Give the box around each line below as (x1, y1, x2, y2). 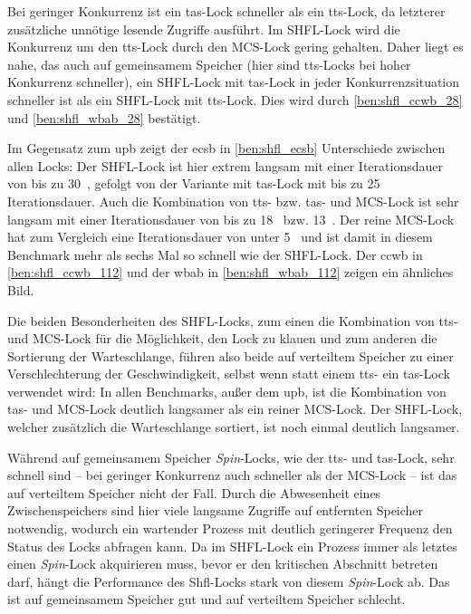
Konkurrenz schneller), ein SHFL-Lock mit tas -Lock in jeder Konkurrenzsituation (7, 72, 460, 91)
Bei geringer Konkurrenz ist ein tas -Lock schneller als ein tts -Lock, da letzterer (7, 2, 446, 20)
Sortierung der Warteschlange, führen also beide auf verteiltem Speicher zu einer (7, 346, 454, 365)
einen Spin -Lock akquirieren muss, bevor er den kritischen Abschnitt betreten (7, 554, 438, 573)
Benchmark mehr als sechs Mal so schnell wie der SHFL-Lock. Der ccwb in (7, 245, 423, 264)
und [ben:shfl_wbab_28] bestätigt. (7, 108, 201, 127)
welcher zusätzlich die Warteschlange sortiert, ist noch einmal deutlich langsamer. (7, 417, 460, 437)
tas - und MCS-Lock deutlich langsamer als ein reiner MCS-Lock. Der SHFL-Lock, (7, 399, 463, 418)
